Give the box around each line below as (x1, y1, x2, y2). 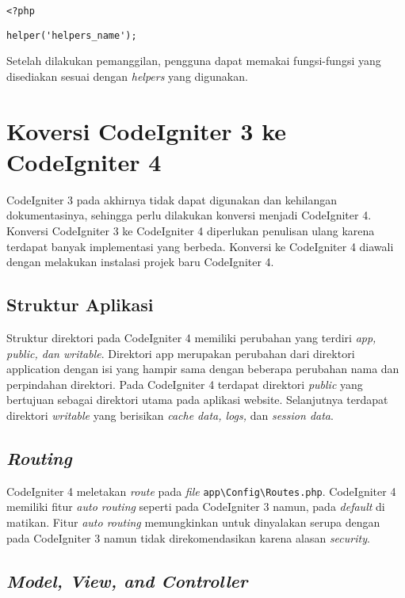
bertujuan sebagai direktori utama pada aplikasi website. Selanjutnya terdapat (6, 391, 388, 408)
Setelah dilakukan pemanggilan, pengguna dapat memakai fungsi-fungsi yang (6, 52, 381, 69)
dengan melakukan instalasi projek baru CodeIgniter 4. (6, 253, 274, 270)
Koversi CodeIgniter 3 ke (6, 114, 287, 147)
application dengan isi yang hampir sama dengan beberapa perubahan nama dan (6, 360, 399, 377)
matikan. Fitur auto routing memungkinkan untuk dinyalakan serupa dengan (6, 514, 380, 530)
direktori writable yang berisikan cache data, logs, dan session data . (6, 406, 334, 423)
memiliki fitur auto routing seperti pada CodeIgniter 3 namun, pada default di (6, 498, 385, 515)
